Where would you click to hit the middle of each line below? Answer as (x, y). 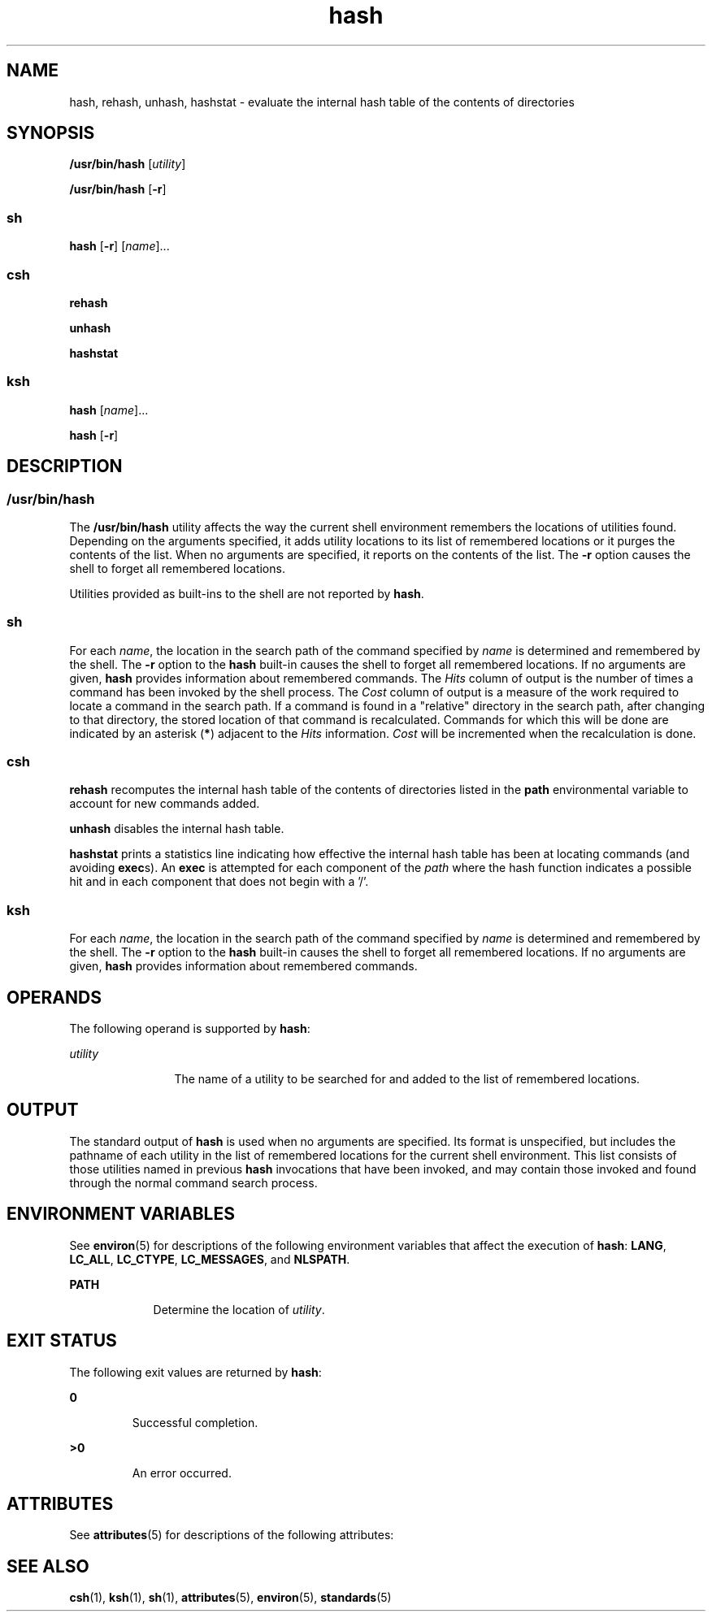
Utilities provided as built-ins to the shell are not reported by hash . (247, 593)
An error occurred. (182, 1473)
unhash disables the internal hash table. (177, 829)
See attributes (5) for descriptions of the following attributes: (232, 1535)
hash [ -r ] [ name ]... (119, 246)
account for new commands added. (165, 804)
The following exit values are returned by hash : (195, 1372)
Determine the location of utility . (239, 1309)
